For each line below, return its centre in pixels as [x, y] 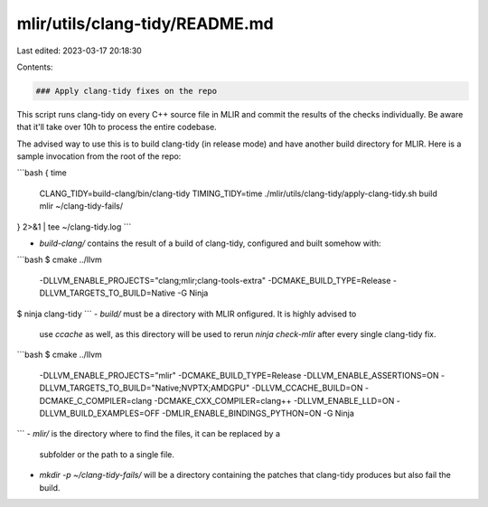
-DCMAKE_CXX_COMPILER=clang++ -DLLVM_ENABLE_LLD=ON [274, 400]
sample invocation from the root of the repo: [99, 156]
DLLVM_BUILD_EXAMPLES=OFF [99, 413]
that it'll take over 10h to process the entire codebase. [117, 127]
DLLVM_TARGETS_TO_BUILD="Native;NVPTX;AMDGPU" [145, 388]
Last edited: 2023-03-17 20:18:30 [79, 51]
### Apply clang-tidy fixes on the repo [126, 91]
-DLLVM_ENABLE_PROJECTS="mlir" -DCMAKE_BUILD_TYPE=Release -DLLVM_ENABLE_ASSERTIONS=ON [239, 375]
